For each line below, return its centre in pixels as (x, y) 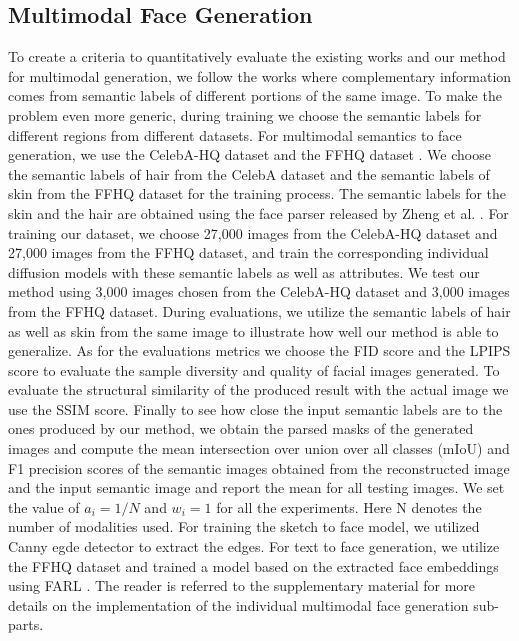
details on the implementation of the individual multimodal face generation (238, 604)
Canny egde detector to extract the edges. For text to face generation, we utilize (254, 546)
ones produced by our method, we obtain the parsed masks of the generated (241, 428)
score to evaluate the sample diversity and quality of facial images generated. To (254, 369)
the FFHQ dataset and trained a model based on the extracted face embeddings (253, 565)
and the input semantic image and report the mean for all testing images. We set (256, 487)
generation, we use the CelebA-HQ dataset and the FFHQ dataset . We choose (249, 154)
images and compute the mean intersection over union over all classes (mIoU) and (259, 448)
